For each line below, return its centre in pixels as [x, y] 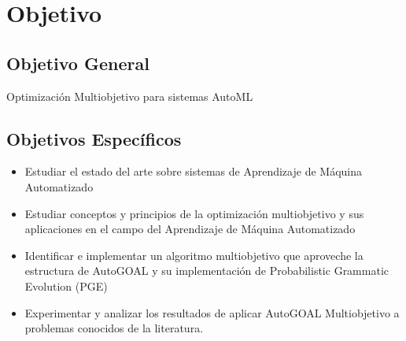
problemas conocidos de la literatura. [114, 328]
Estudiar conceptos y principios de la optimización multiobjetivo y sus [194, 213]
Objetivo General [78, 63]
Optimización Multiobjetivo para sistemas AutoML [130, 96]
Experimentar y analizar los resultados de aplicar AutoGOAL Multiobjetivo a [212, 312]
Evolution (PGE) [66, 285]
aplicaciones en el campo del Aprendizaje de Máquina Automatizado [190, 229]
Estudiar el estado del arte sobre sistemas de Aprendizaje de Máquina [193, 171]
